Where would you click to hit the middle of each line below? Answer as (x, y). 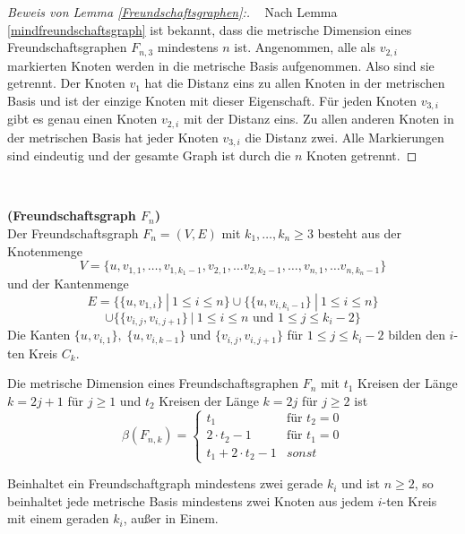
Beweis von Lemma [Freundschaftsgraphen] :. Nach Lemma (172, 12)
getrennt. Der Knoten (66, 83)
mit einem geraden (58, 518)
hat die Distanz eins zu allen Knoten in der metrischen (295, 83)
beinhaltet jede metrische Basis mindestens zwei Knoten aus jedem (190, 500)
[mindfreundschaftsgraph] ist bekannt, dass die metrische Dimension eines (210, 29)
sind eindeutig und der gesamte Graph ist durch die (149, 155)
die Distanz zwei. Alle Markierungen (344, 137)
